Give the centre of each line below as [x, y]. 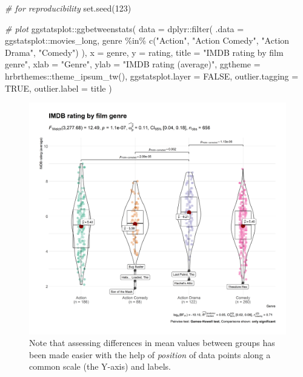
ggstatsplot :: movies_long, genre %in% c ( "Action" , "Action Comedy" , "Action [147, 40]
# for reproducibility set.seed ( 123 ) [68, 8]
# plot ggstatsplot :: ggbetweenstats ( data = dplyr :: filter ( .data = [125, 28]
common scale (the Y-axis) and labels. [100, 366]
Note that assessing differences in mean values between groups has [152, 343]
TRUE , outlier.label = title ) [58, 88]
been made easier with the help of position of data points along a [150, 354]
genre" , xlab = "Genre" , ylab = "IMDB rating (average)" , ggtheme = [133, 64]
